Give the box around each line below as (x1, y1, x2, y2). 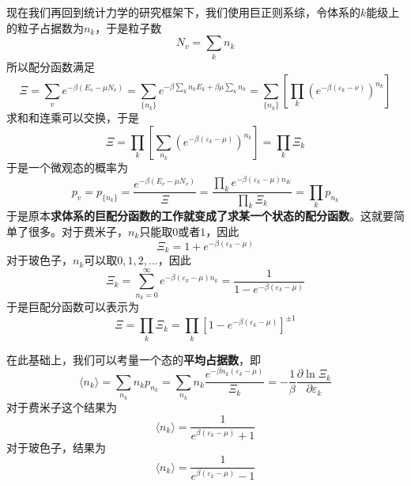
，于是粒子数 (95, 19, 162, 36)
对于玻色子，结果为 (6, 439, 106, 455)
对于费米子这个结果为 (6, 398, 117, 415)
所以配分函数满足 (6, 58, 95, 74)
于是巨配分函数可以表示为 (6, 298, 139, 315)
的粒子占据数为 (6, 19, 84, 36)
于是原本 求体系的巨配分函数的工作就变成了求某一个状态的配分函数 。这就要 (6, 207, 394, 224)
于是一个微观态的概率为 (6, 159, 128, 176)
